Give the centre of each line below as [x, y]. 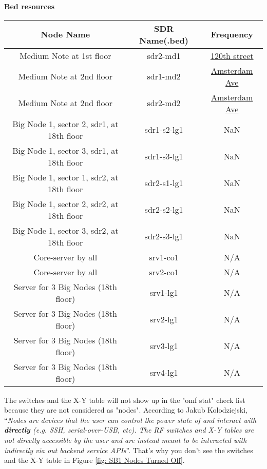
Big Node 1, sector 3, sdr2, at [65, 230]
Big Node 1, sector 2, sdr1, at [65, 124]
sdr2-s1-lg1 [164, 183]
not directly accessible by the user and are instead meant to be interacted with [126, 440]
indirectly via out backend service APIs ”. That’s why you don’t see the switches [129, 450]
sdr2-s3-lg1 [164, 236]
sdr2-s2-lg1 [164, 210]
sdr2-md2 [164, 103]
